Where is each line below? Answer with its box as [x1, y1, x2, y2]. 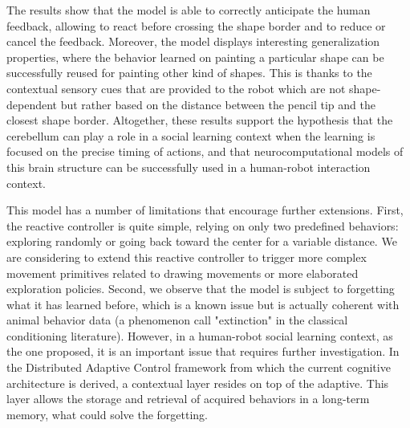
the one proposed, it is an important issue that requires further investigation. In [6, 343, 400, 360]
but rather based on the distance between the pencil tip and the [60, 96, 375, 112]
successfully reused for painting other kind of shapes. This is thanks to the [6, 64, 372, 81]
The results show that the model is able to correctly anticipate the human [6, 2, 371, 18]
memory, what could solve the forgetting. [6, 406, 208, 422]
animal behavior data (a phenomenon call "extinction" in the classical [6, 312, 348, 328]
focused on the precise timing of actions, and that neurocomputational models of [6, 143, 404, 160]
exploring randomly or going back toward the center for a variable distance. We [6, 233, 397, 250]
